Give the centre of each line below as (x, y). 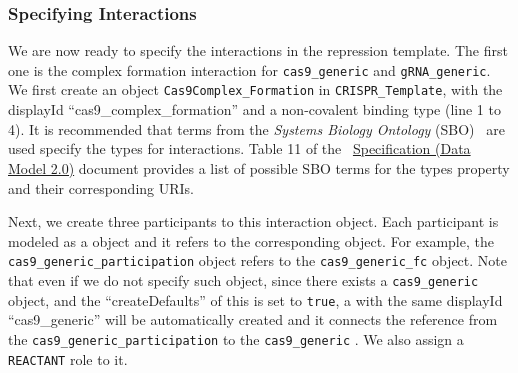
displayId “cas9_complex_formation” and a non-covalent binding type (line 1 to (254, 109)
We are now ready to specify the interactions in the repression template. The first (258, 50)
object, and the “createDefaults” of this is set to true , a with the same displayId (255, 299)
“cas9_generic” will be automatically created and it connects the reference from (253, 319)
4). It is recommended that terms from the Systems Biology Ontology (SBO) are (256, 128)
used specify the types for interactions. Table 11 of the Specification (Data (239, 148)
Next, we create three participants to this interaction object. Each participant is (253, 221)
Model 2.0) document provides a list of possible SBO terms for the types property (259, 167)
